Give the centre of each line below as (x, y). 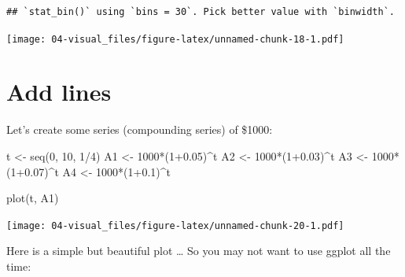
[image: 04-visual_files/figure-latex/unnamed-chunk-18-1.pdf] (175, 39)
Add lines (59, 92)
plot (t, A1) (33, 198)
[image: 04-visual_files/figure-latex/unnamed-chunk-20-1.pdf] (175, 225)
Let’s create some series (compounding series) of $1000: (140, 129)
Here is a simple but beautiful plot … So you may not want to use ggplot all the (199, 251)
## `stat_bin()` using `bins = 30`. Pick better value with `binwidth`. (201, 12)
